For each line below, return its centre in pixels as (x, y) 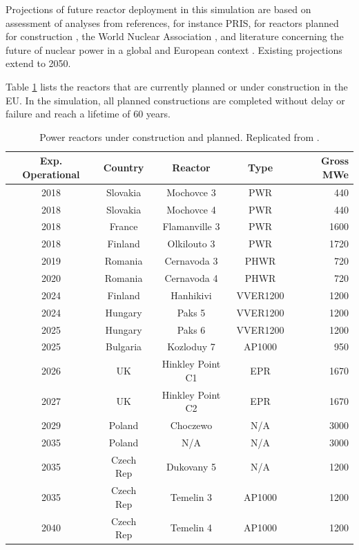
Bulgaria (124, 347)
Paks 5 (191, 312)
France (124, 226)
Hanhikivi (191, 295)
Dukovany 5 (191, 466)
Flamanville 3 (191, 226)
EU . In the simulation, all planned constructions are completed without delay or (175, 100)
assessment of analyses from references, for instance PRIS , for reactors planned (172, 22)
